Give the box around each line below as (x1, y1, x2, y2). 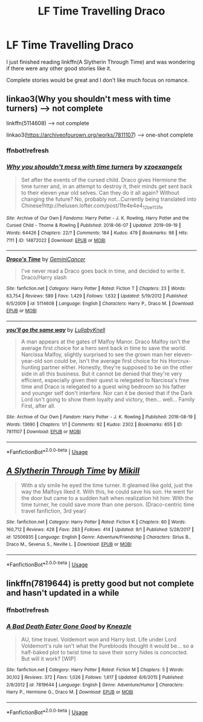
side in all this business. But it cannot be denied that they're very (21, 370, 182, 377)
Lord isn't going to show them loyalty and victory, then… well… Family (21, 396, 195, 403)
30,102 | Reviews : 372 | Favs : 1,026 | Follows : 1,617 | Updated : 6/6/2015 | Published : (6, 674, 184, 680)
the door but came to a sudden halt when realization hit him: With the (21, 495, 193, 502)
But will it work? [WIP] (21, 655, 76, 663)
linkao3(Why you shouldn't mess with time (6, 94, 171, 104)
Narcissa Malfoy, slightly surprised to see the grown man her (21, 351, 173, 358)
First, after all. (21, 402, 56, 409)
